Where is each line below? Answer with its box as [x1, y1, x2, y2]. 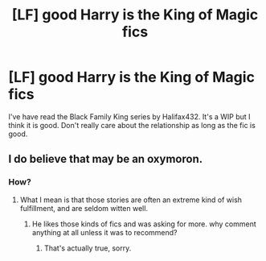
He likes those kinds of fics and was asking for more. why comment [31, 219, 257, 229]
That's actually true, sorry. [43, 243, 132, 253]
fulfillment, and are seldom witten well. [19, 203, 149, 213]
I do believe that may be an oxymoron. [8, 152, 203, 166]
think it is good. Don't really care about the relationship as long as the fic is [8, 120, 256, 130]
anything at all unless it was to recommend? [31, 227, 178, 237]
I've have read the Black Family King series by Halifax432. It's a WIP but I [8, 111, 251, 122]
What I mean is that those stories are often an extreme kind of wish [19, 195, 243, 205]
